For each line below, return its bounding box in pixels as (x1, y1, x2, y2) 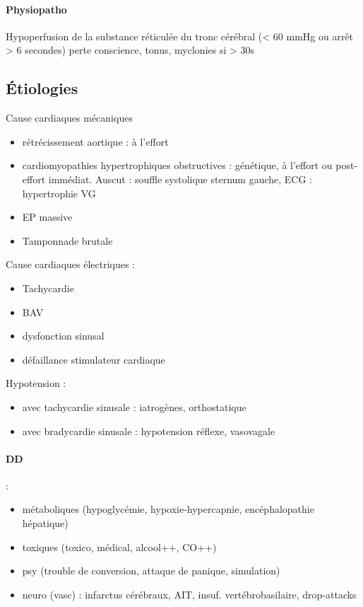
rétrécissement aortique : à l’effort (22, 134, 169, 149)
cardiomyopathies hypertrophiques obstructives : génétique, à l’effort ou (22, 158, 333, 173)
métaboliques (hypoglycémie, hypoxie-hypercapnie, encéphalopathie (22, 502, 314, 516)
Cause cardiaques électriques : (6, 257, 136, 272)
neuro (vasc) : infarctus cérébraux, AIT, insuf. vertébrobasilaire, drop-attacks (22, 586, 357, 601)
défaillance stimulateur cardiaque (22, 352, 165, 366)
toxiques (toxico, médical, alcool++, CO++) (22, 539, 217, 554)
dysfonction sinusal (22, 328, 105, 343)
